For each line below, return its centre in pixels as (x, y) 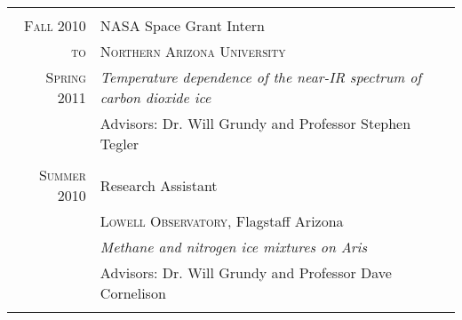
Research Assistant (159, 185)
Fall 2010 (55, 25)
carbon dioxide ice (155, 97)
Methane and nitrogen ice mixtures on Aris (233, 247)
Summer (62, 175)
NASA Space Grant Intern (182, 25)
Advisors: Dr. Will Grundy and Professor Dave (246, 272)
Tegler (119, 144)
